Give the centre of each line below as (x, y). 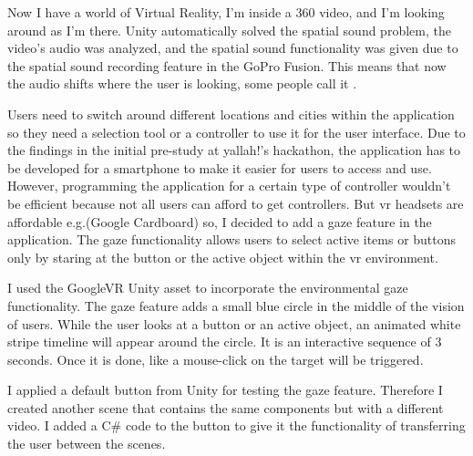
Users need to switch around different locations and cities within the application (231, 114)
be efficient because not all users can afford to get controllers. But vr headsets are (236, 203)
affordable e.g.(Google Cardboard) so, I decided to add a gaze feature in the (220, 221)
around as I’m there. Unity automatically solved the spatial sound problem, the (229, 30)
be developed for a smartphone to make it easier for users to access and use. (220, 167)
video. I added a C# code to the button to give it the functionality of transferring (236, 425)
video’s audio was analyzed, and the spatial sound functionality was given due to (233, 48)
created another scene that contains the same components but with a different (226, 407)
